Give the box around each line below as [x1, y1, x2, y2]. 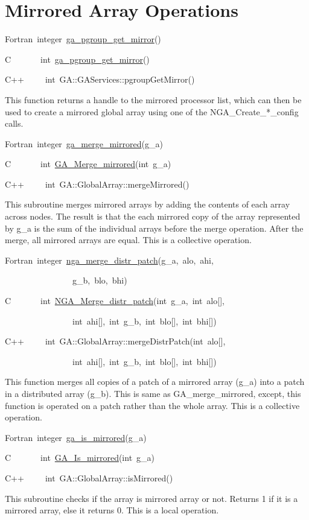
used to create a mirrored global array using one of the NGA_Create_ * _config [5, 105, 299, 118]
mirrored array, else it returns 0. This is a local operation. [5, 504, 219, 516]
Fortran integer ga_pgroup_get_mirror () [5, 33, 161, 45]
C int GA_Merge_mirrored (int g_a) [5, 157, 171, 170]
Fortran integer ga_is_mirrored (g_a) [5, 431, 147, 443]
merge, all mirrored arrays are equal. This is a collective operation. [5, 233, 252, 246]
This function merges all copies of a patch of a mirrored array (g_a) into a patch [5, 375, 305, 388]
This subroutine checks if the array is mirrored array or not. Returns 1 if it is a [5, 492, 298, 504]
